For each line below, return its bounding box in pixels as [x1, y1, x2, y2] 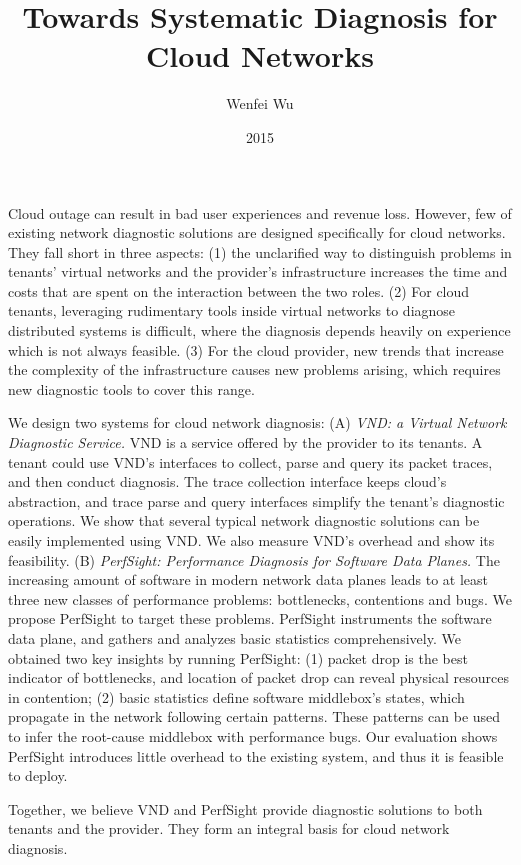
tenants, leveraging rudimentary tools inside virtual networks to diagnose [8, 300, 456, 321]
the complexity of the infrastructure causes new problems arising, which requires [8, 359, 501, 380]
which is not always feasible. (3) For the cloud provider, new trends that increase [8, 339, 504, 360]
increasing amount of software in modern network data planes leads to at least [8, 569, 489, 590]
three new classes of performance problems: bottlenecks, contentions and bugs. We [8, 588, 512, 609]
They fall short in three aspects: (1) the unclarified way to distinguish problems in [8, 241, 512, 262]
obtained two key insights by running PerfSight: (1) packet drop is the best [8, 647, 468, 668]
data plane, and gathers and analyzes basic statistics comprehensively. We [8, 627, 461, 648]
